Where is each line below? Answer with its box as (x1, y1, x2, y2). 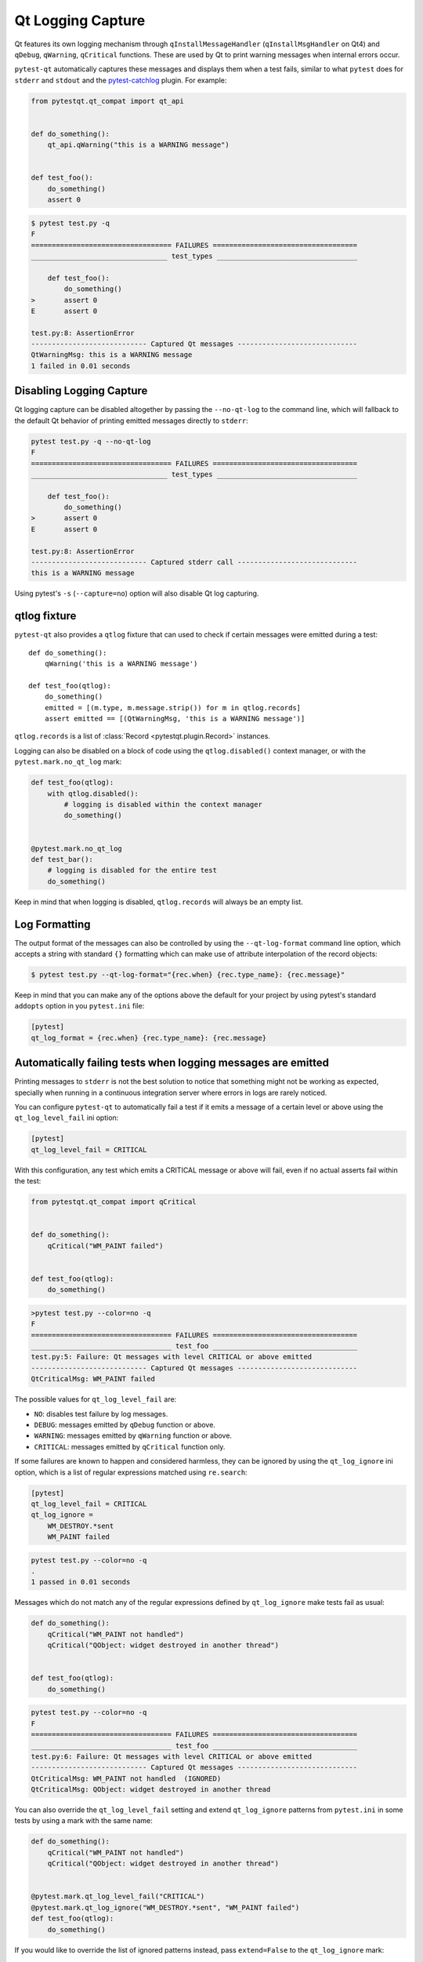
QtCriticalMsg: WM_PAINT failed (31, 1374, 156, 1384)
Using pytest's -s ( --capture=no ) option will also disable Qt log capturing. (14, 589, 259, 598)
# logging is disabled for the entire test (47, 866, 217, 875)
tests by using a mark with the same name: (14, 1816, 153, 1825)
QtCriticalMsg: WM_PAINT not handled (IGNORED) (31, 1774, 222, 1783)
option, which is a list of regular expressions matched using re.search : (14, 1468, 248, 1477)
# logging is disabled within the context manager (63, 800, 262, 808)
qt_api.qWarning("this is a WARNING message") (47, 140, 230, 149)
